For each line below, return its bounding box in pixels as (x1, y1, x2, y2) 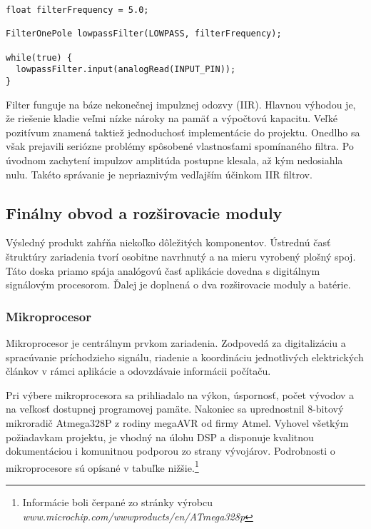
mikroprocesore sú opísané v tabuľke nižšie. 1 (6, 458, 199, 475)
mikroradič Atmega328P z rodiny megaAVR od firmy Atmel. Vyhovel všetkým (6, 415, 349, 430)
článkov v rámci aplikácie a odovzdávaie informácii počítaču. (6, 363, 271, 378)
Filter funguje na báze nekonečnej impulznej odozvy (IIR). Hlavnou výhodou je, (6, 96, 356, 111)
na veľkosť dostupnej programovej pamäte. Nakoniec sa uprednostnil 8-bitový (6, 401, 344, 416)
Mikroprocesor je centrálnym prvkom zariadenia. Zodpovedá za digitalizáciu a (6, 335, 346, 350)
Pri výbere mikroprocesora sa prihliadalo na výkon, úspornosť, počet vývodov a (6, 387, 355, 402)
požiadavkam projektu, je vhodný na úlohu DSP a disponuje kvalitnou (6, 429, 314, 444)
